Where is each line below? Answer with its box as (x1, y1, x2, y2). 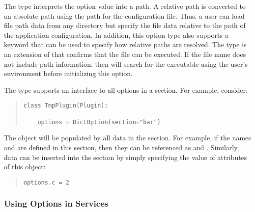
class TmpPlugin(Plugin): (23, 102, 108, 109)
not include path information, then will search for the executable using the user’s (4, 58, 248, 69)
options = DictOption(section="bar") (37, 118, 161, 126)
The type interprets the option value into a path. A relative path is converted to (4, 1, 246, 11)
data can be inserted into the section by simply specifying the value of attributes (4, 152, 247, 162)
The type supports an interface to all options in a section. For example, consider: (4, 84, 248, 95)
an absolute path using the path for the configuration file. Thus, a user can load (4, 10, 245, 21)
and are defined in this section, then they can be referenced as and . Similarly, (4, 142, 239, 152)
